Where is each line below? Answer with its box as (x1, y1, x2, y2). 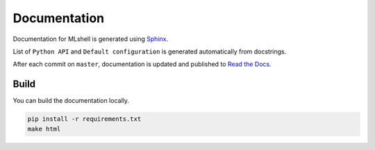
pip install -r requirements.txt (27, 115, 142, 123)
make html (27, 125, 61, 133)
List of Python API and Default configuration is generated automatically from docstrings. (12, 47, 287, 56)
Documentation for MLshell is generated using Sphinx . (12, 35, 169, 43)
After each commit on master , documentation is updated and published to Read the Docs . (12, 60, 272, 69)
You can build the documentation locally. (12, 97, 130, 105)
